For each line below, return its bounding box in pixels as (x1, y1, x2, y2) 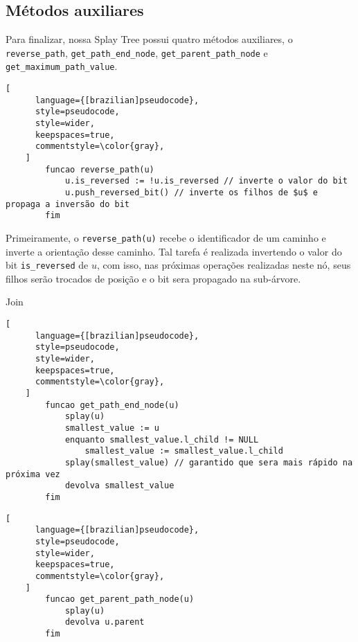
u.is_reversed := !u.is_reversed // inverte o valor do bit (64, 176, 348, 186)
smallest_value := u (64, 422, 159, 433)
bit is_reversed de (6, 258, 89, 272)
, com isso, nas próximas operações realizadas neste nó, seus (96, 258, 351, 272)
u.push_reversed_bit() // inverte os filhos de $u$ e (64, 188, 319, 198)
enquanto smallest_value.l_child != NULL (64, 434, 259, 445)
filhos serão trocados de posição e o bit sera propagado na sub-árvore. (6, 271, 301, 285)
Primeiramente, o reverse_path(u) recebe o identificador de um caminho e (6, 230, 326, 244)
